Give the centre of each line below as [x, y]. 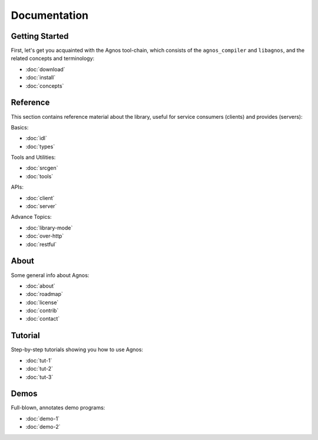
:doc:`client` [40, 198]
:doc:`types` [40, 146]
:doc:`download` [45, 69]
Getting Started [40, 36]
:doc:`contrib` [42, 311]
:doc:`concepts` [45, 86]
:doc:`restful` [41, 244]
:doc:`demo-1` [43, 418]
